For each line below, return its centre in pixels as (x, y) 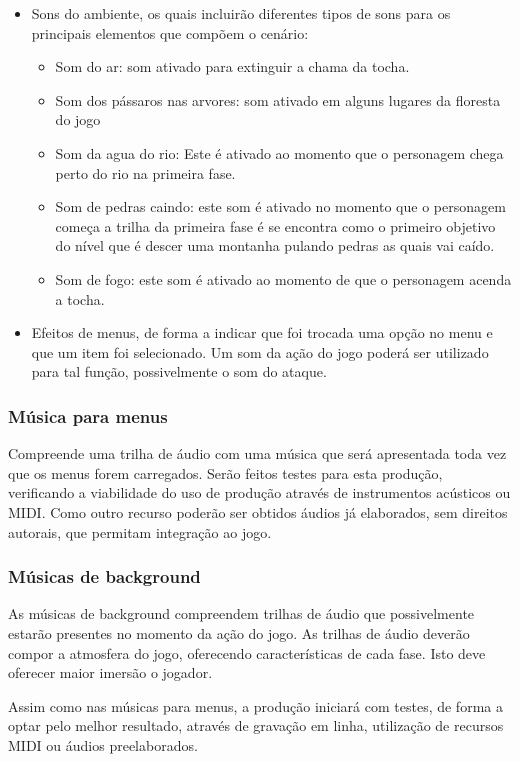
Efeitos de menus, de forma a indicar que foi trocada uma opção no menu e (262, 332)
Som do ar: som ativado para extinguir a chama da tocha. (232, 66)
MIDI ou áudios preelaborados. (103, 744)
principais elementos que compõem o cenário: (170, 32)
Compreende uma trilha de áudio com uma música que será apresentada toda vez (257, 453)
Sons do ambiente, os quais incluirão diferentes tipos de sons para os (241, 13)
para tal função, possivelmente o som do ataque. (179, 371)
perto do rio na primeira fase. (145, 172)
